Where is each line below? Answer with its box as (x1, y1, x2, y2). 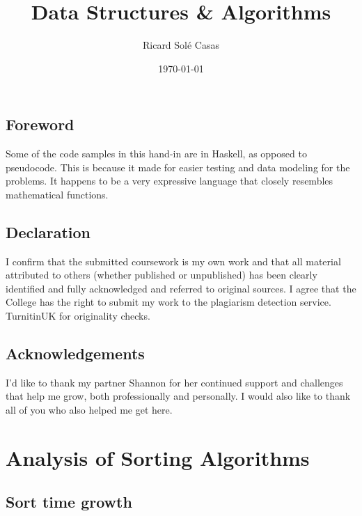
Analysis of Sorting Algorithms (6, 443, 310, 471)
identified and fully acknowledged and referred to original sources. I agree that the (6, 281, 356, 295)
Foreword (6, 114, 74, 135)
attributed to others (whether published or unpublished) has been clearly (6, 267, 317, 282)
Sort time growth (6, 491, 132, 513)
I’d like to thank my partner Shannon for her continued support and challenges (6, 375, 343, 389)
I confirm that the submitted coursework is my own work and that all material (6, 253, 341, 268)
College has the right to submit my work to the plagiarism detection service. (6, 295, 331, 309)
